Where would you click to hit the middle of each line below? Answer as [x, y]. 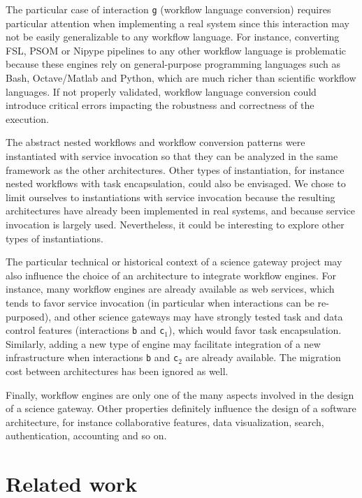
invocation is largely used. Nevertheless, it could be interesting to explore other [175, 224]
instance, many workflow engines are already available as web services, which [170, 289]
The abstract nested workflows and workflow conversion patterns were [155, 142]
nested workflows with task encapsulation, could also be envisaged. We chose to [176, 183]
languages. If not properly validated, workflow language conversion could [161, 91]
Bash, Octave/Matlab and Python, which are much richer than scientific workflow [181, 78]
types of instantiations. [55, 238]
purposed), [29, 316]
